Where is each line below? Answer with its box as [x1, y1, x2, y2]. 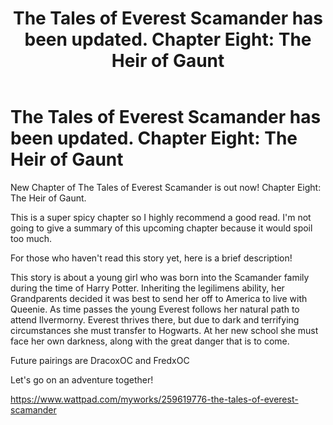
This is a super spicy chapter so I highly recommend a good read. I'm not [10, 211, 312, 223]
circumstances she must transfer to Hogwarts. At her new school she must [10, 324, 319, 336]
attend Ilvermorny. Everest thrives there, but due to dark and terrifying [10, 313, 300, 326]
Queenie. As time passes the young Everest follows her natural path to [10, 303, 300, 315]
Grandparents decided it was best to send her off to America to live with [10, 292, 308, 304]
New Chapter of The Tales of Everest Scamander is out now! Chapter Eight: [10, 181, 322, 193]
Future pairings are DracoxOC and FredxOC [10, 354, 190, 366]
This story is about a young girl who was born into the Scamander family [10, 271, 310, 283]
